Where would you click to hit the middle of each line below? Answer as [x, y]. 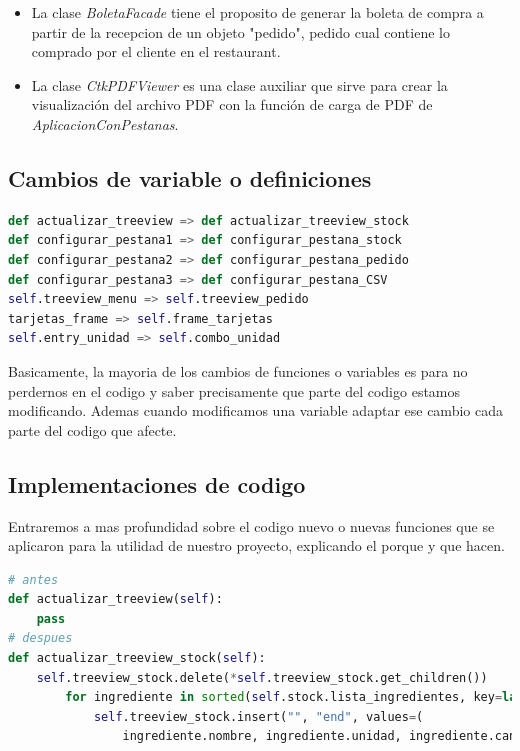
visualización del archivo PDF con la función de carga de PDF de [232, 104]
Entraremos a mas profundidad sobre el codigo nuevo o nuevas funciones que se [251, 525]
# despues [40, 638]
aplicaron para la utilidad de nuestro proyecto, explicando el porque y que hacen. [256, 545]
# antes [33, 579]
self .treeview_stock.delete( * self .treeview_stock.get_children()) [262, 677]
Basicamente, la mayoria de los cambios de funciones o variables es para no [238, 370]
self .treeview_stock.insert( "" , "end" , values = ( [258, 716]
